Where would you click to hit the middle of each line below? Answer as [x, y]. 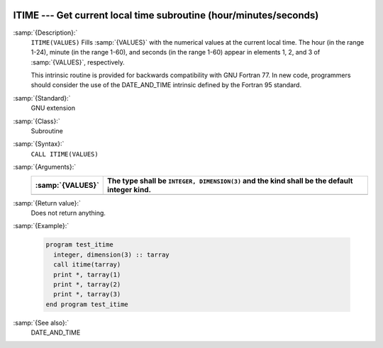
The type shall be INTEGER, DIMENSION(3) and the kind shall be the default [230, 181]
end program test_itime [87, 304]
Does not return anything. [68, 213]
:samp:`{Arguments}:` [45, 167]
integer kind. [129, 189]
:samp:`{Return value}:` [47, 203]
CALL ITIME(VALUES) [65, 154]
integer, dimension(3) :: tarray [111, 254]
